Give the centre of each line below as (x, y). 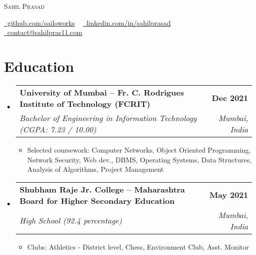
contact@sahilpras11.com (45, 32)
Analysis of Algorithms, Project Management (96, 169)
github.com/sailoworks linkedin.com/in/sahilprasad (89, 22)
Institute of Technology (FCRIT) (85, 103)
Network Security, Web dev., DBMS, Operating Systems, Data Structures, (139, 159)
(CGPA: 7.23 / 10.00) (58, 129)
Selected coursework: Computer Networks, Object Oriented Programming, (139, 149)
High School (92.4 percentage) (71, 221)
